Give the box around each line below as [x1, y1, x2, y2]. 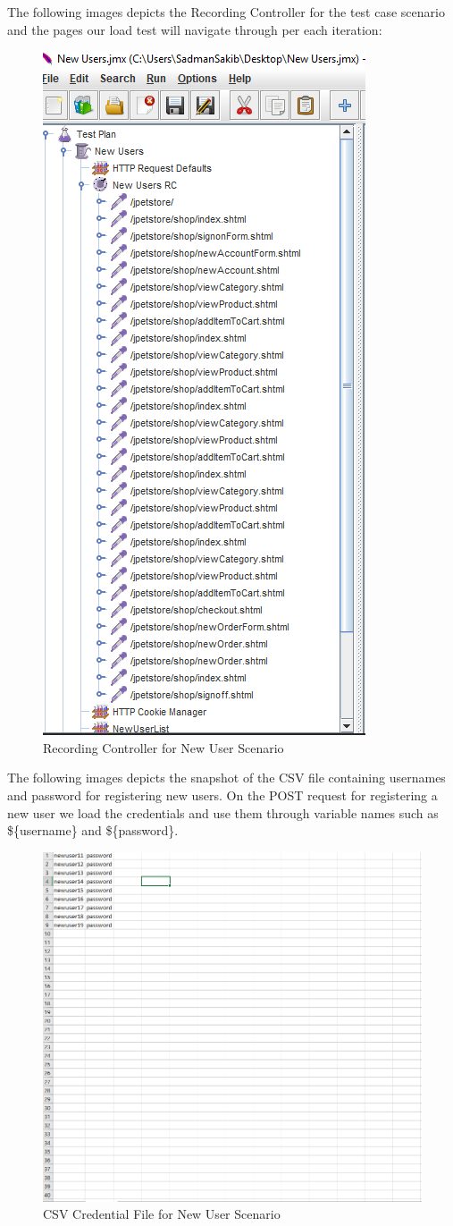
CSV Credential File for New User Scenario [43, 1205, 281, 1223]
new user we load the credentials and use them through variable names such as [7, 803, 439, 822]
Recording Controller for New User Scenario [43, 738, 284, 757]
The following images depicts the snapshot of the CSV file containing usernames [7, 768, 446, 787]
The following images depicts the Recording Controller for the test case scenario [7, 3, 445, 21]
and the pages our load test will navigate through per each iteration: [7, 20, 382, 38]
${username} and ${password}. [7, 821, 179, 840]
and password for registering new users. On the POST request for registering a [7, 785, 438, 804]
